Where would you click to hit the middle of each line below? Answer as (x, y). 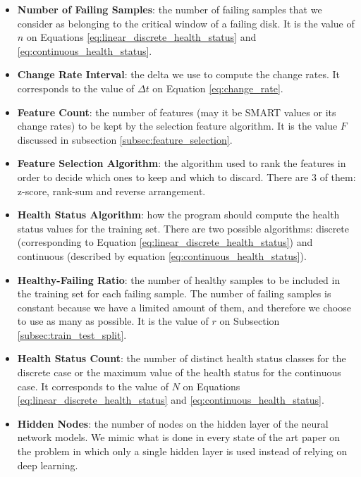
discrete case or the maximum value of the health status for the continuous (179, 372)
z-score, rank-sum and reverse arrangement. (111, 191)
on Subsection (250, 321)
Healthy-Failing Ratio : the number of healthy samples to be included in (179, 279)
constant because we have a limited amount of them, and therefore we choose (184, 307)
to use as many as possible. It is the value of (113, 321)
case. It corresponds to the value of (93, 386)
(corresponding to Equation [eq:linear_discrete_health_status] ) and (165, 242)
